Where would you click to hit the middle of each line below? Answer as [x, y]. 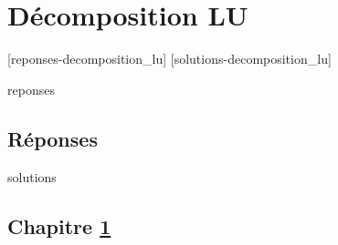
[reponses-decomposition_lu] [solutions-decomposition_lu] [169, 59]
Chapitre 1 [59, 225]
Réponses [53, 138]
